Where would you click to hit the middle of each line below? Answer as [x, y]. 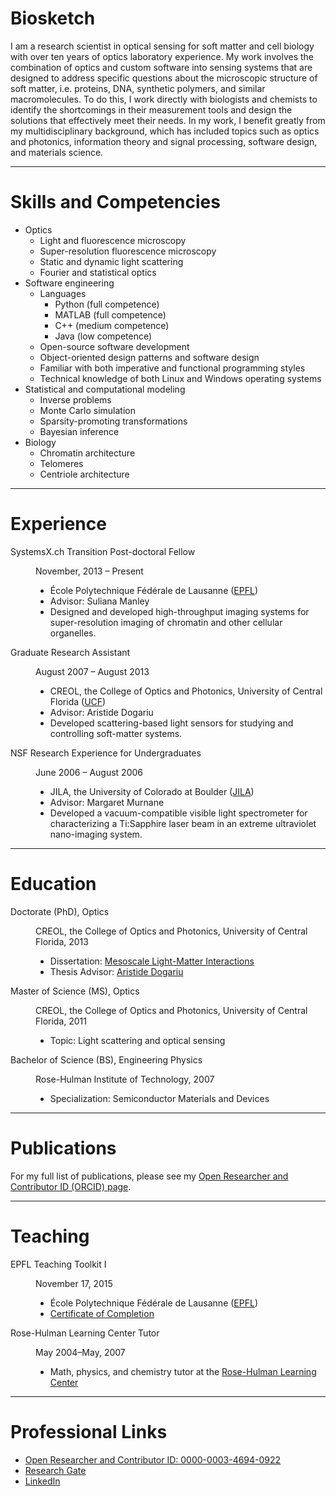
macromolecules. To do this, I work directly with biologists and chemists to [164, 99]
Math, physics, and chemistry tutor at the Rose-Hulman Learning [183, 1371]
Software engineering [69, 283]
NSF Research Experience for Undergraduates [106, 753]
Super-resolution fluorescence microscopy [128, 251]
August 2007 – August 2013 [92, 671]
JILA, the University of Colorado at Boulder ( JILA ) [152, 791]
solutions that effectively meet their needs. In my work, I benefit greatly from [168, 120]
